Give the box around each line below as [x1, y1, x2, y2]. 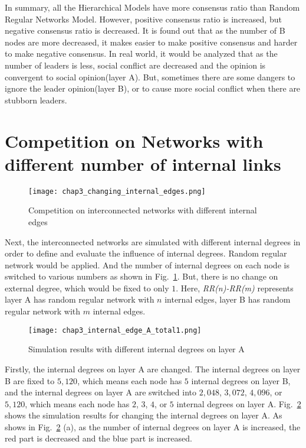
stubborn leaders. [5, 93, 67, 106]
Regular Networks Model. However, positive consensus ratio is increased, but [5, 12, 282, 25]
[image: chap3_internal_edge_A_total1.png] [28, 326, 202, 335]
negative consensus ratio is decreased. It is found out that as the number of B [5, 24, 285, 37]
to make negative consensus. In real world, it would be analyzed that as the [5, 47, 278, 60]
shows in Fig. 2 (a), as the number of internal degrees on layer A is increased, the [5, 420, 301, 433]
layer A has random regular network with [5, 293, 154, 306]
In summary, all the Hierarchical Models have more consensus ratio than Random [5, 1, 300, 13]
